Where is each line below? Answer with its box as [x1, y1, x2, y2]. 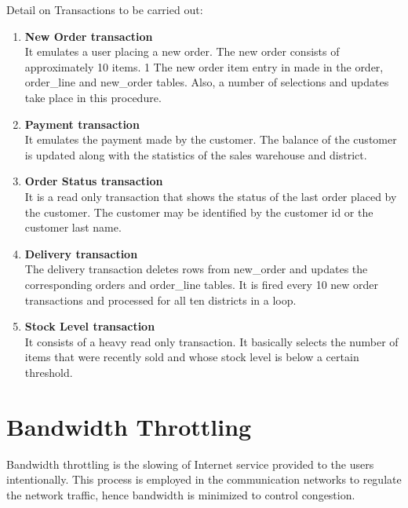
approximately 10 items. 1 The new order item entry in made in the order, [24, 58, 384, 75]
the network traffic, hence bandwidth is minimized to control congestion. [6, 486, 355, 503]
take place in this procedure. [24, 89, 162, 105]
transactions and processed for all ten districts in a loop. [24, 291, 297, 308]
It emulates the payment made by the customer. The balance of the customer [24, 131, 397, 148]
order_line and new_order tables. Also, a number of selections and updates [24, 74, 389, 90]
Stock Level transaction [24, 318, 155, 334]
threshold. [24, 364, 73, 380]
